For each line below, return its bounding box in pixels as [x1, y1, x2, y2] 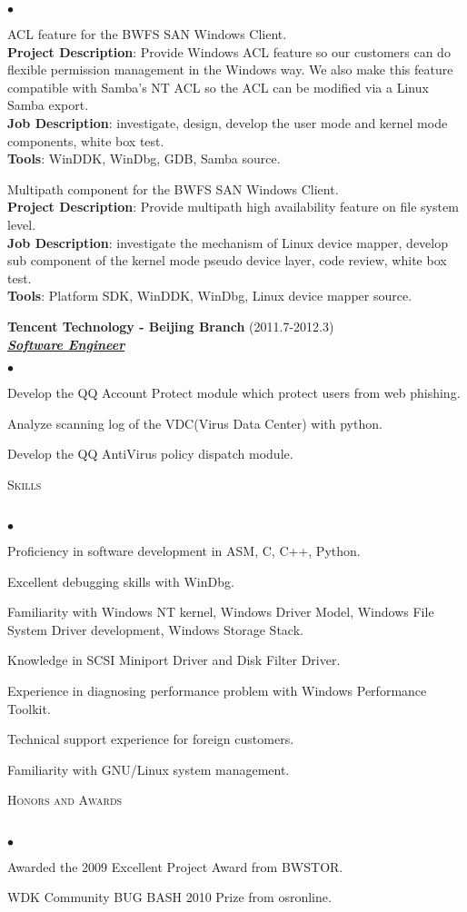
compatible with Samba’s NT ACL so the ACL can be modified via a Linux [7, 77, 429, 96]
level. [7, 214, 36, 233]
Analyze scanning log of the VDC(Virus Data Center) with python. [7, 413, 383, 432]
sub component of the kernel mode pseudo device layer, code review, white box [7, 251, 447, 270]
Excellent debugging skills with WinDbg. [7, 571, 234, 590]
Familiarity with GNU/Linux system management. [7, 759, 290, 778]
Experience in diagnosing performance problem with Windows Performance [7, 681, 427, 700]
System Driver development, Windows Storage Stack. [7, 620, 303, 639]
